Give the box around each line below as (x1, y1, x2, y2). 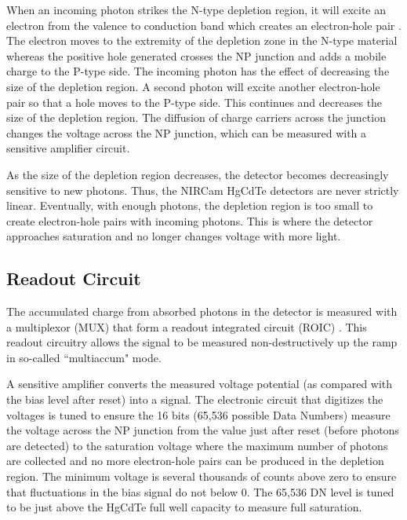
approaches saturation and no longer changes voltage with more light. (6, 228, 341, 244)
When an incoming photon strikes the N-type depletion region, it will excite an (6, 2, 387, 17)
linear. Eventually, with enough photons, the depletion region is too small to (6, 197, 373, 214)
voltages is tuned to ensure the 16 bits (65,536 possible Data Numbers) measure (6, 406, 391, 423)
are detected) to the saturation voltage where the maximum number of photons (6, 437, 388, 453)
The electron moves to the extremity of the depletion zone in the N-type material (6, 32, 398, 49)
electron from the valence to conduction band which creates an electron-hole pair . (6, 16, 402, 33)
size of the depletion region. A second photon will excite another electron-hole (6, 78, 380, 94)
